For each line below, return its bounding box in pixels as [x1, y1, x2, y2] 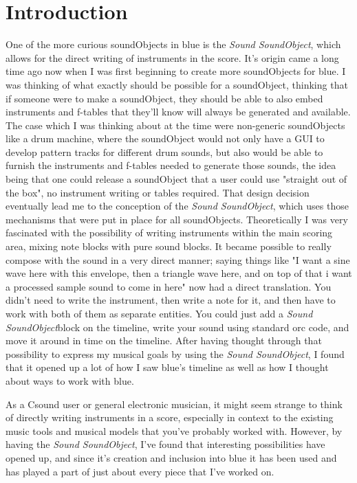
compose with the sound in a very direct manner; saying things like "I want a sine [6, 252, 350, 267]
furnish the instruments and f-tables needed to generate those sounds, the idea [6, 158, 336, 172]
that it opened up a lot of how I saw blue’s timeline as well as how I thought [6, 360, 329, 374]
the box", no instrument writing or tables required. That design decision [6, 185, 310, 199]
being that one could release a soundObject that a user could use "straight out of [6, 172, 347, 186]
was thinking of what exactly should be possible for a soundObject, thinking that [6, 77, 348, 91]
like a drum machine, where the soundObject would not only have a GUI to [6, 131, 325, 146]
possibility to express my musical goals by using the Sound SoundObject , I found [6, 346, 345, 361]
